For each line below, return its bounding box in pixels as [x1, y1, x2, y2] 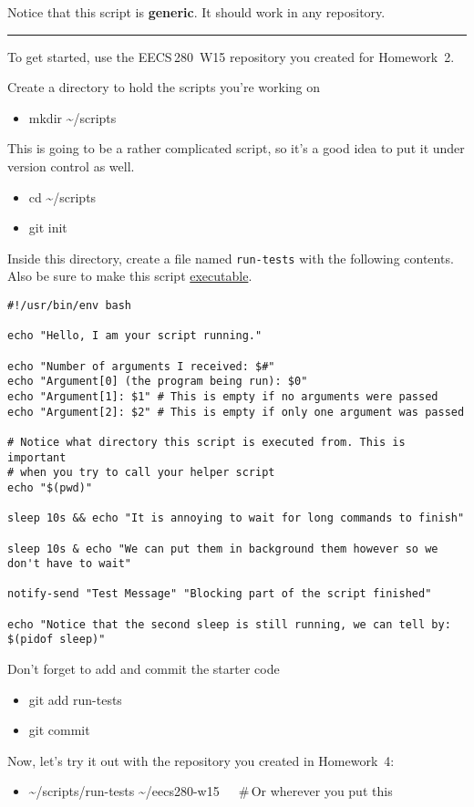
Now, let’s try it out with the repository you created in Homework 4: [7, 750, 395, 770]
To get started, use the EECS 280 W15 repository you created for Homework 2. [7, 47, 455, 66]
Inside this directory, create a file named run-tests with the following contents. [7, 248, 454, 267]
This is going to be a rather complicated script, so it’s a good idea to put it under [7, 139, 465, 158]
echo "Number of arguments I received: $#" [7, 359, 275, 373]
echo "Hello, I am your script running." [7, 329, 263, 343]
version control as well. [7, 156, 135, 175]
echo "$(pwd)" [7, 481, 93, 494]
